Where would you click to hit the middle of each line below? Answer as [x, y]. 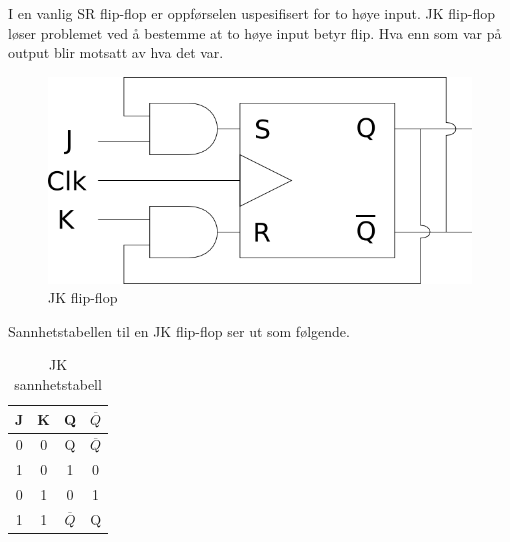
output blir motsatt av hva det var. [116, 52]
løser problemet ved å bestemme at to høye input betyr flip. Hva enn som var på [255, 32]
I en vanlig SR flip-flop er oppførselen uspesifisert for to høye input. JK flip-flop [252, 13]
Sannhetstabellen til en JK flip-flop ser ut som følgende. [179, 330]
